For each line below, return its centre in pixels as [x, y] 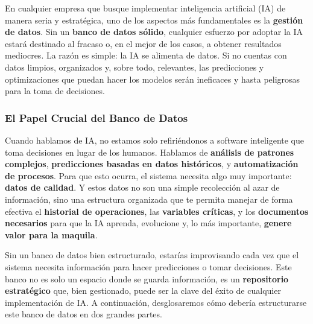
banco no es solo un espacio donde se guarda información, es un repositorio [147, 278]
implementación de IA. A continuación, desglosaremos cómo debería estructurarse [156, 302]
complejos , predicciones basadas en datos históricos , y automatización [152, 164]
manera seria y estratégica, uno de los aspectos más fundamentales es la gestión [154, 20]
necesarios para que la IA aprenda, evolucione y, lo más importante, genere [148, 223]
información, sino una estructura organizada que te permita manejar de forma [149, 199]
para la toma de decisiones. [55, 91]
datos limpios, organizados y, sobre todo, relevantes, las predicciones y [134, 67]
